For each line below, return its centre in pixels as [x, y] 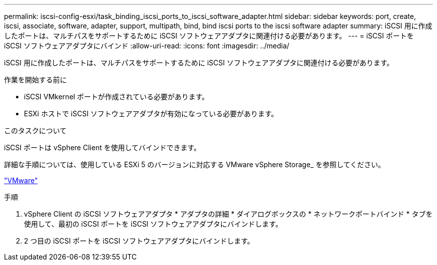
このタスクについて [35, 131]
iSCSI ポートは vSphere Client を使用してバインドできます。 [103, 147]
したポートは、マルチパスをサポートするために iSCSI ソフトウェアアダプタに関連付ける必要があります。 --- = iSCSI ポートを [209, 36]
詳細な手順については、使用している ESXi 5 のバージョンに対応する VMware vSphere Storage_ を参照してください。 [195, 164]
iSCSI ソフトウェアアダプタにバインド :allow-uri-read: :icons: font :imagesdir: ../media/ [147, 46]
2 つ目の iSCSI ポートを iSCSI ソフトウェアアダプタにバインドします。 [139, 241]
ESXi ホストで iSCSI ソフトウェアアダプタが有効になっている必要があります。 [151, 114]
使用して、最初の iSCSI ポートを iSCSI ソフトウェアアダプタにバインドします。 [153, 224]
